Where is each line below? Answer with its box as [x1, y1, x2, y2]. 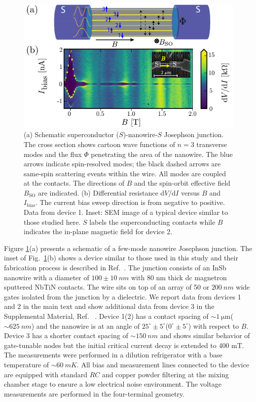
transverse [196, 139, 227, 149]
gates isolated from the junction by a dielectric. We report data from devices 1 [4, 291, 241, 301]
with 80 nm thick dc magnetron [131, 272, 227, 282]
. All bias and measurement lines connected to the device [76, 359, 249, 369]
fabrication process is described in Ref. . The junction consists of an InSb [4, 262, 226, 273]
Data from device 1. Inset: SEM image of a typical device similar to [24, 207, 228, 217]
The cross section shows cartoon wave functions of [24, 139, 175, 149]
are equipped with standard [4, 369, 87, 379]
